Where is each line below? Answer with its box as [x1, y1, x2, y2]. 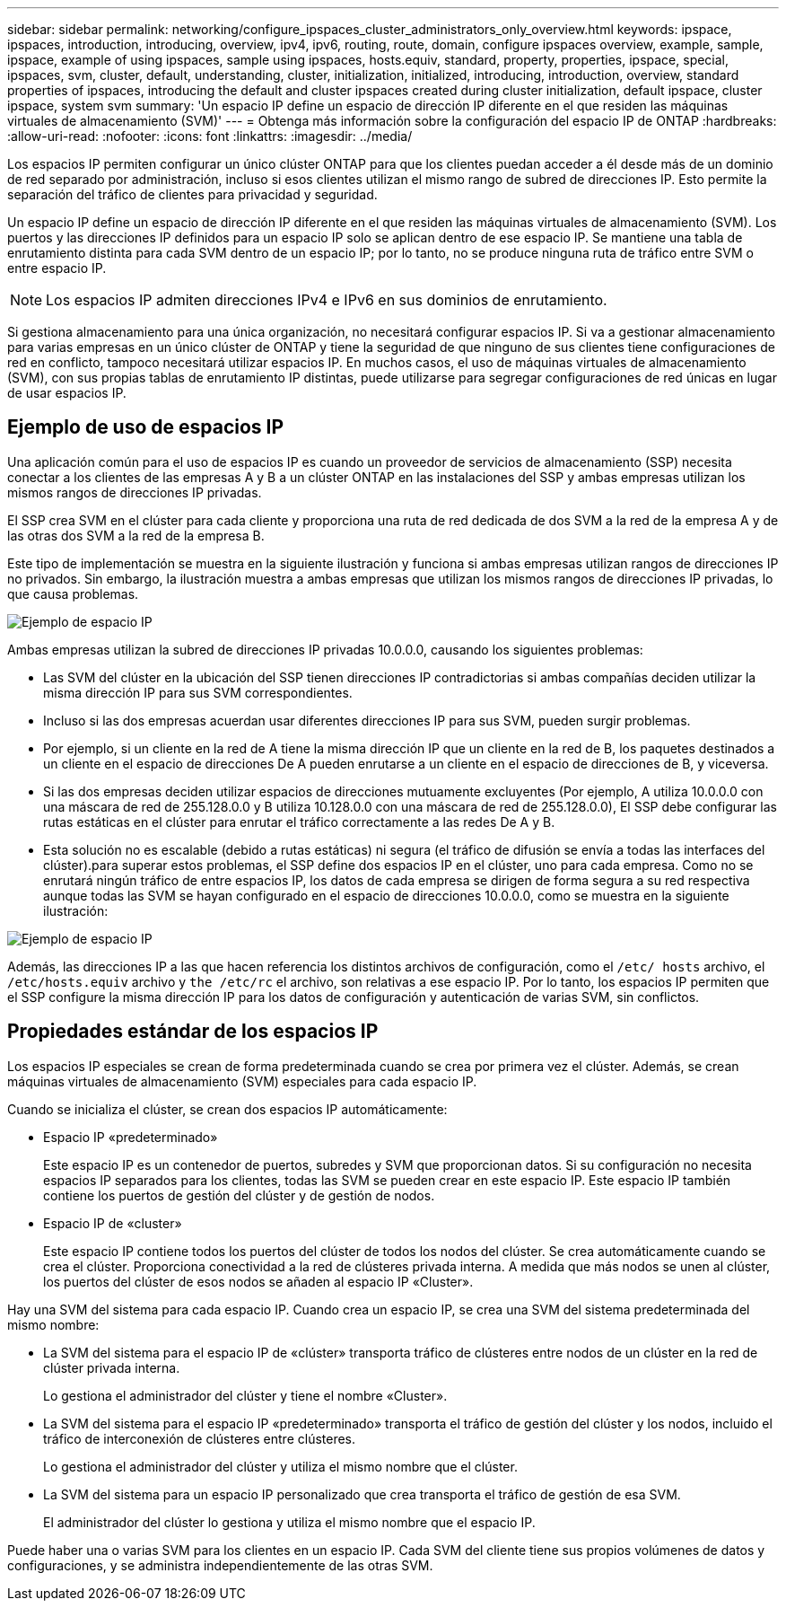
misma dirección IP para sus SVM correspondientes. [43, 684, 353, 700]
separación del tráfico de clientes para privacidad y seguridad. [7, 187, 378, 202]
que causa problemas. [7, 585, 139, 602]
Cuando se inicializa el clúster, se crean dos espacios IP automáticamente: [7, 1101, 448, 1117]
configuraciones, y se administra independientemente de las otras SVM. [7, 1557, 433, 1573]
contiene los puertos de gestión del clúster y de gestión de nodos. [43, 1187, 435, 1203]
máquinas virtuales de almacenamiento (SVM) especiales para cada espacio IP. [7, 1073, 477, 1089]
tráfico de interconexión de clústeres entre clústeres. [43, 1430, 356, 1446]
